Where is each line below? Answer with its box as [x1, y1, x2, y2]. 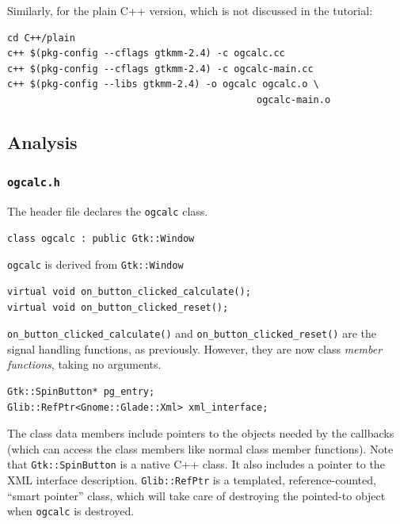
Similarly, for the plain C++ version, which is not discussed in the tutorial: [7, 2, 373, 18]
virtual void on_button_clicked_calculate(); [7, 286, 251, 298]
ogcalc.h [7, 176, 60, 189]
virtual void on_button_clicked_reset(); [7, 301, 229, 313]
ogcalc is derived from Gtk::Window [7, 256, 184, 273]
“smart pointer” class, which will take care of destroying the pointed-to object [7, 487, 386, 503]
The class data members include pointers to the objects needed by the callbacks [7, 425, 394, 442]
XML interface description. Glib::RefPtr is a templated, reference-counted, [7, 472, 376, 488]
